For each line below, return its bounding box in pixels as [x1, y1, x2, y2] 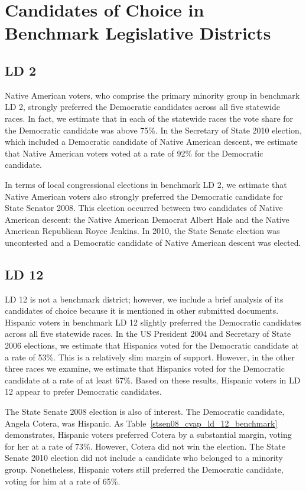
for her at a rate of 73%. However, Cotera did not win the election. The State [5, 440, 285, 452]
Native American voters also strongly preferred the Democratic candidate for [5, 190, 283, 202]
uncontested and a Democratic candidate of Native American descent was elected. [5, 236, 301, 248]
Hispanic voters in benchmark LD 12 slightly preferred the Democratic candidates [5, 316, 302, 328]
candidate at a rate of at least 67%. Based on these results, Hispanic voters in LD [5, 373, 301, 386]
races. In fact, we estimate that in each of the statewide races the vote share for [5, 112, 294, 124]
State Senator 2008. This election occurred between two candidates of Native [5, 201, 283, 214]
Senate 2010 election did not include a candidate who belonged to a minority [5, 451, 284, 464]
